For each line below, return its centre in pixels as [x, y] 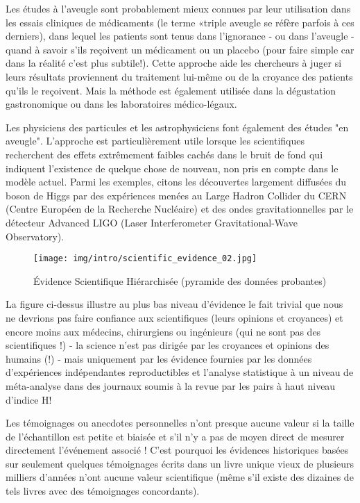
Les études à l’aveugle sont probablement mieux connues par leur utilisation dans [178, 8]
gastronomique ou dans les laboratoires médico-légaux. [121, 104]
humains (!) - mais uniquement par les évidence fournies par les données [159, 358]
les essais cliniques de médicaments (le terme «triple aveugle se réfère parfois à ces [180, 22]
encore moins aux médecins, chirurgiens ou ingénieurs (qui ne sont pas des [163, 331]
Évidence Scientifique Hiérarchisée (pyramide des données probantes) [180, 280]
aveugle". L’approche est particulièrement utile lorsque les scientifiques [155, 141]
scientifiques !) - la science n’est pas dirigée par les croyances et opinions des [168, 345]
